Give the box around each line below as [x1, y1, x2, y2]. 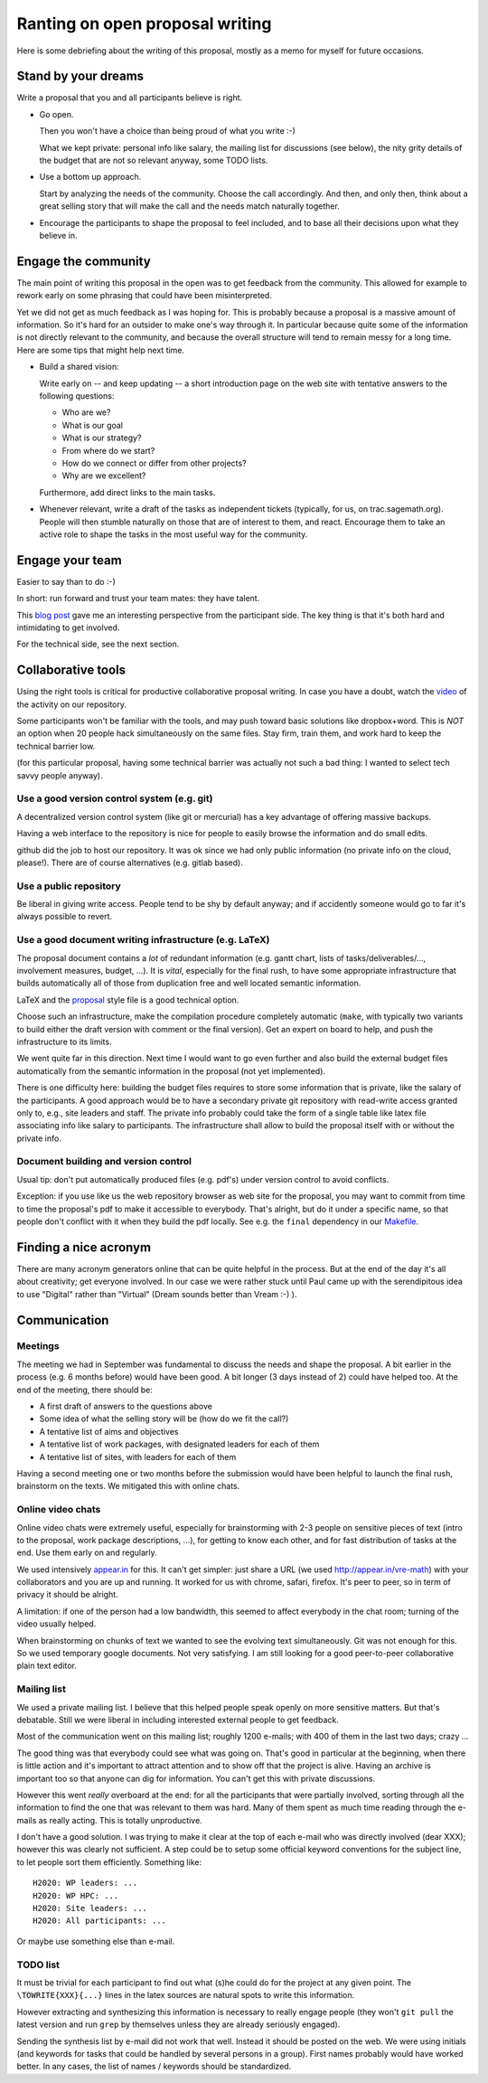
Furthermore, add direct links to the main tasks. [39, 486, 216, 497]
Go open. [39, 108, 74, 119]
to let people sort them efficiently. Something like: [16, 1856, 202, 1867]
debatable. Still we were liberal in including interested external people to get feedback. [16, 1714, 339, 1725]
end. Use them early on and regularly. [16, 1547, 157, 1559]
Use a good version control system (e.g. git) [16, 792, 213, 805]
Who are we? [61, 407, 111, 418]
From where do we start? [61, 445, 155, 456]
